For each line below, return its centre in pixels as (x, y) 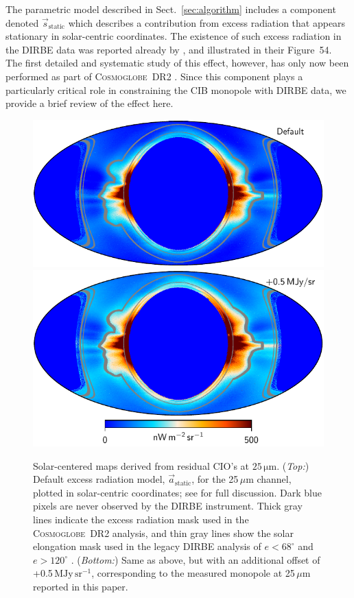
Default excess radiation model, (99, 479)
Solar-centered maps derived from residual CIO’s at (141, 465)
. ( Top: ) (293, 465)
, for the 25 (215, 479)
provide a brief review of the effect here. (90, 103)
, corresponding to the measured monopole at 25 (193, 573)
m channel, (269, 479)
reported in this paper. (81, 586)
